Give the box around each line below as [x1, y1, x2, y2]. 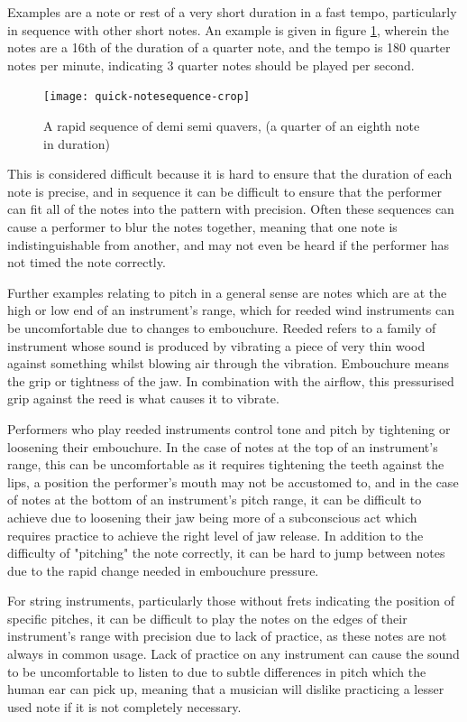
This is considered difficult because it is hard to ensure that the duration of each [7, 164, 453, 183]
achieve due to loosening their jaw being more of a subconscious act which [7, 507, 417, 526]
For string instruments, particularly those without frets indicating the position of [7, 591, 455, 610]
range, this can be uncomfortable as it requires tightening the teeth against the [7, 455, 444, 474]
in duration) [43, 134, 110, 153]
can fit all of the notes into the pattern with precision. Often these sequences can [7, 199, 454, 218]
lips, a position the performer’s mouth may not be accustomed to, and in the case [7, 472, 459, 491]
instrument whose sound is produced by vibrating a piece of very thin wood [7, 336, 426, 355]
